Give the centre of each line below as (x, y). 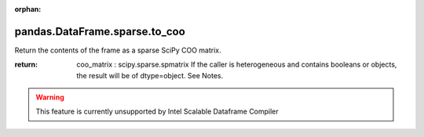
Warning (50, 97)
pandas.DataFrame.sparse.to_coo (100, 31)
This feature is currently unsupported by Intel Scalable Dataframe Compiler (157, 112)
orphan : (28, 9)
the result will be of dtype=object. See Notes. (150, 75)
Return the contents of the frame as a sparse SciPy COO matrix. (118, 50)
